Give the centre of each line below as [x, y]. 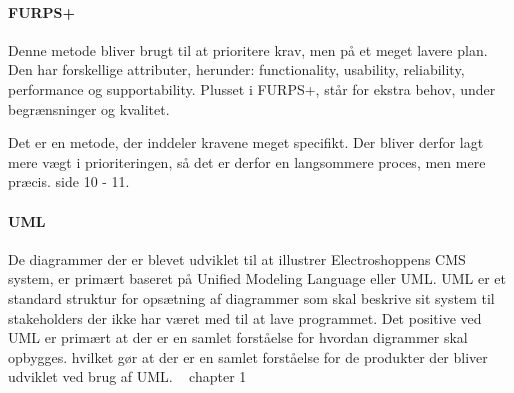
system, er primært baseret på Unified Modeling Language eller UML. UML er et [257, 278]
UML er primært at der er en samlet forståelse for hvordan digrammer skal [238, 337]
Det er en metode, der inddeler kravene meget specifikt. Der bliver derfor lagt [246, 142]
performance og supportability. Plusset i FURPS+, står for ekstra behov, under [252, 88]
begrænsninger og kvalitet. [89, 108]
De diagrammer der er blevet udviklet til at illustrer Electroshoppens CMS [237, 258]
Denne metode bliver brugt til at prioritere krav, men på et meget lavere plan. [248, 49]
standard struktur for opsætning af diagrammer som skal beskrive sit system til [251, 297]
